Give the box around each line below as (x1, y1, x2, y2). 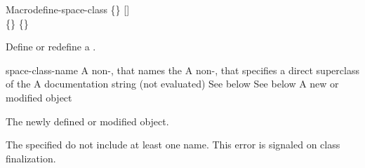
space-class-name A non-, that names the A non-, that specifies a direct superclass (6, 62, 359, 77)
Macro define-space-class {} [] (6, 2, 130, 16)
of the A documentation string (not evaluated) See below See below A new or (6, 76, 339, 91)
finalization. (6, 150, 56, 165)
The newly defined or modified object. (6, 113, 169, 128)
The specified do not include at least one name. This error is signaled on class (6, 137, 340, 152)
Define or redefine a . (6, 39, 96, 54)
